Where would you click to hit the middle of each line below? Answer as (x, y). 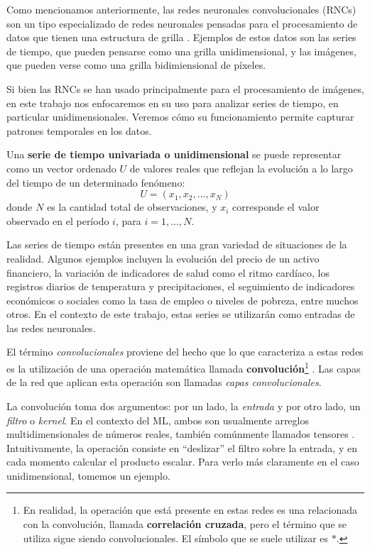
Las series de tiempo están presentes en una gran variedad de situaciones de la (177, 244)
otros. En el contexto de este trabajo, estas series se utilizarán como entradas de (181, 314)
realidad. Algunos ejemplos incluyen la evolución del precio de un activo (163, 258)
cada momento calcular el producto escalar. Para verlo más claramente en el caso (183, 462)
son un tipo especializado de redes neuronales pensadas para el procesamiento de (182, 23)
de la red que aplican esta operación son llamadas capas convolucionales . (164, 382)
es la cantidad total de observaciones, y (132, 207)
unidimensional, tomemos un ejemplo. (88, 475)
